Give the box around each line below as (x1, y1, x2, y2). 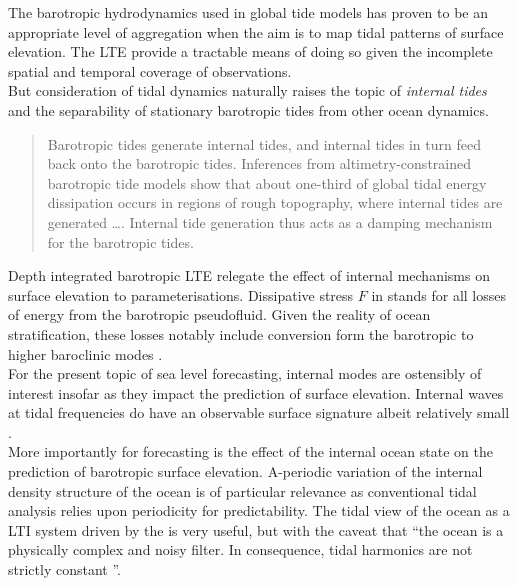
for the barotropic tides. (47, 231, 194, 252)
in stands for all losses (371, 284, 507, 305)
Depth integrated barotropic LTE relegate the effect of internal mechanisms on (8, 265, 490, 286)
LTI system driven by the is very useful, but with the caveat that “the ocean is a (8, 519, 504, 540)
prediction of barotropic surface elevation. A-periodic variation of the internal (8, 461, 483, 482)
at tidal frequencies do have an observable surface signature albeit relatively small (8, 402, 510, 423)
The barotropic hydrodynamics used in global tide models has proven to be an (8, 2, 488, 22)
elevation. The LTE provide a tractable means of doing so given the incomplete (8, 41, 493, 62)
